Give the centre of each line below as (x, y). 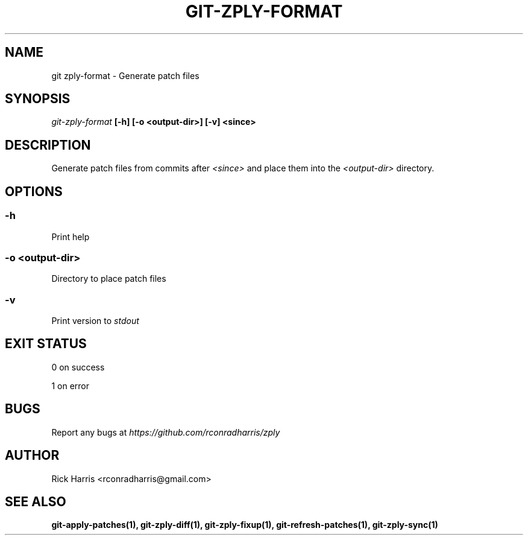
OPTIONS (34, 191)
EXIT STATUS (46, 344)
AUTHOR (32, 456)
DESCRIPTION (48, 145)
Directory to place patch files (109, 279)
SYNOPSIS (38, 99)
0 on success (78, 367)
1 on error (70, 386)
